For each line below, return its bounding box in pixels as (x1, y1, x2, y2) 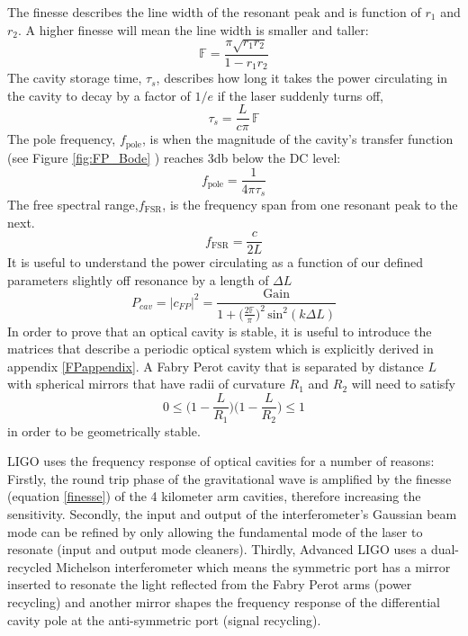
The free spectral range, (7, 195, 139, 214)
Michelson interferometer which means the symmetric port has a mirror (56, 557, 451, 576)
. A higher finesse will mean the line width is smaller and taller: (18, 20, 369, 39)
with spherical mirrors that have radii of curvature (7, 374, 285, 393)
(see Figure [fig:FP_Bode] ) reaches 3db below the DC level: (7, 148, 341, 166)
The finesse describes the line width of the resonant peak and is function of (7, 3, 421, 21)
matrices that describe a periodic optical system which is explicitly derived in (7, 339, 434, 358)
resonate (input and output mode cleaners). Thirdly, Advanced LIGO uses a (7, 540, 427, 559)
